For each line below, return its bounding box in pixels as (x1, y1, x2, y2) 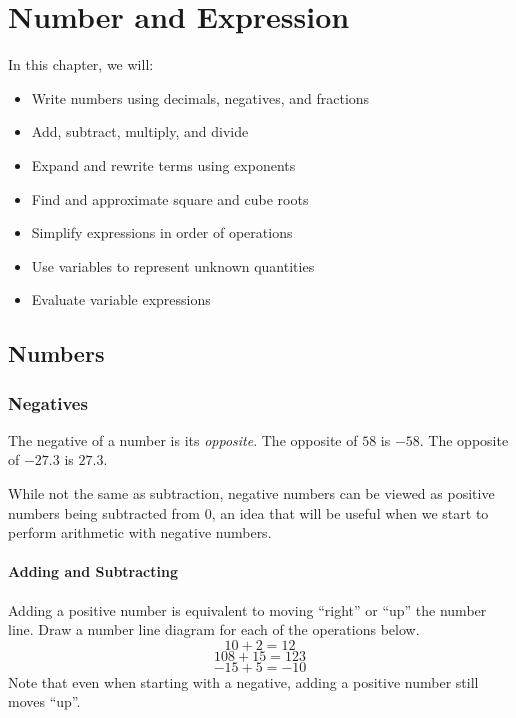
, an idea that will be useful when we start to (211, 502, 489, 523)
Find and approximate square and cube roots (31, 188, 309, 209)
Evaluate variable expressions (31, 289, 211, 310)
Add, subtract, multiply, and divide (31, 121, 249, 142)
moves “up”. (8, 691, 81, 712)
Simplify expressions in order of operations (31, 222, 293, 243)
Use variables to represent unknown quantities (31, 255, 315, 276)
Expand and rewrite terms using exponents (31, 154, 296, 175)
